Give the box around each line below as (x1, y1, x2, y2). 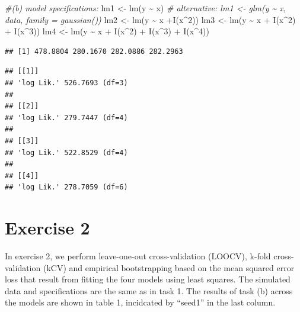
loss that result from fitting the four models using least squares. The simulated (5, 273, 291, 285)
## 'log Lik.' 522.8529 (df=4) (5, 148, 128, 157)
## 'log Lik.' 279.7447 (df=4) (5, 113, 128, 122)
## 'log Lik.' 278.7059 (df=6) (5, 183, 128, 192)
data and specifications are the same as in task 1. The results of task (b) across (5, 284, 293, 297)
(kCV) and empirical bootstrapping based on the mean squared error (43, 261, 295, 274)
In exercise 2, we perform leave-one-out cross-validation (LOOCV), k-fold (5, 250, 271, 262)
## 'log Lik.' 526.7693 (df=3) (5, 78, 128, 87)
